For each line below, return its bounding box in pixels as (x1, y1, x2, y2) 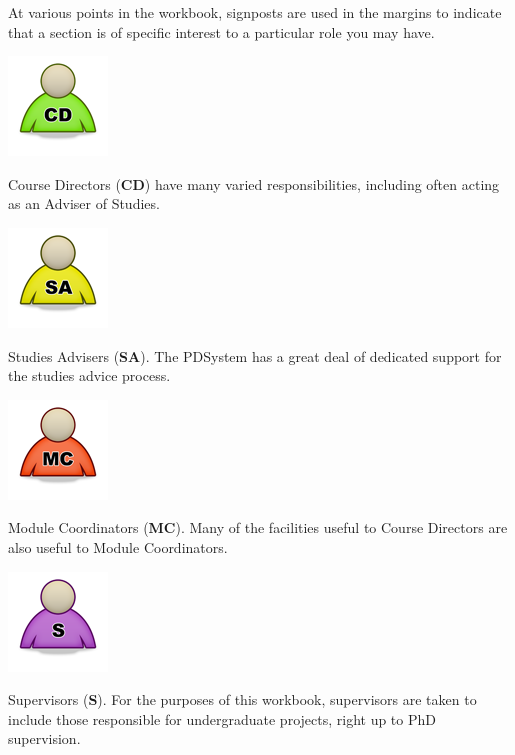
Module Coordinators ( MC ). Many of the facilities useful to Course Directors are (8, 517, 508, 538)
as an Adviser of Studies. (8, 193, 160, 214)
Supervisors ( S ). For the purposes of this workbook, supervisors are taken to (8, 689, 477, 710)
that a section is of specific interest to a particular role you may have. (8, 21, 435, 42)
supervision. (8, 728, 81, 749)
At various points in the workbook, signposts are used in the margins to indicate (8, 2, 502, 22)
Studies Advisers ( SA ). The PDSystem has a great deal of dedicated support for (8, 345, 502, 366)
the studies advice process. (8, 365, 171, 386)
